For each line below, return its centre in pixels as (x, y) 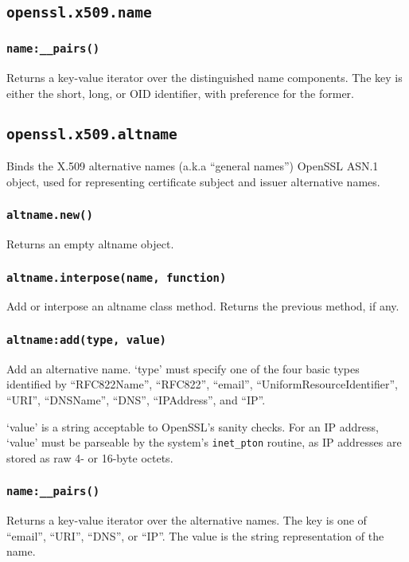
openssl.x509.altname (92, 134)
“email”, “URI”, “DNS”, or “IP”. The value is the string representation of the (195, 535)
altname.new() (50, 215)
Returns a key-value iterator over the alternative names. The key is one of (187, 520)
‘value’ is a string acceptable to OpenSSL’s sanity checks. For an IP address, (193, 426)
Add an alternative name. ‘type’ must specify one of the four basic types (183, 368)
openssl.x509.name (79, 13)
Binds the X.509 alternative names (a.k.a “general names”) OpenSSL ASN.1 (193, 166)
